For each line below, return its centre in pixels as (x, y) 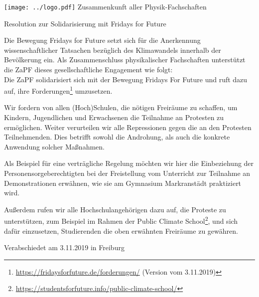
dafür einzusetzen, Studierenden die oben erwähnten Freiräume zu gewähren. (121, 230)
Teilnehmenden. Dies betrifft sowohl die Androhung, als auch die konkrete (117, 137)
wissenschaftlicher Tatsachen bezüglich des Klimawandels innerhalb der (113, 50)
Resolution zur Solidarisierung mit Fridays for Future (85, 23)
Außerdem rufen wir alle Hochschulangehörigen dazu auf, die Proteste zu (115, 209)
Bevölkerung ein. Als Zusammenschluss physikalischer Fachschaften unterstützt (125, 60)
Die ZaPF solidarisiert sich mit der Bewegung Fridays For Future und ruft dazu (126, 79)
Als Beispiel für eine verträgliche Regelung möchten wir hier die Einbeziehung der (129, 163)
